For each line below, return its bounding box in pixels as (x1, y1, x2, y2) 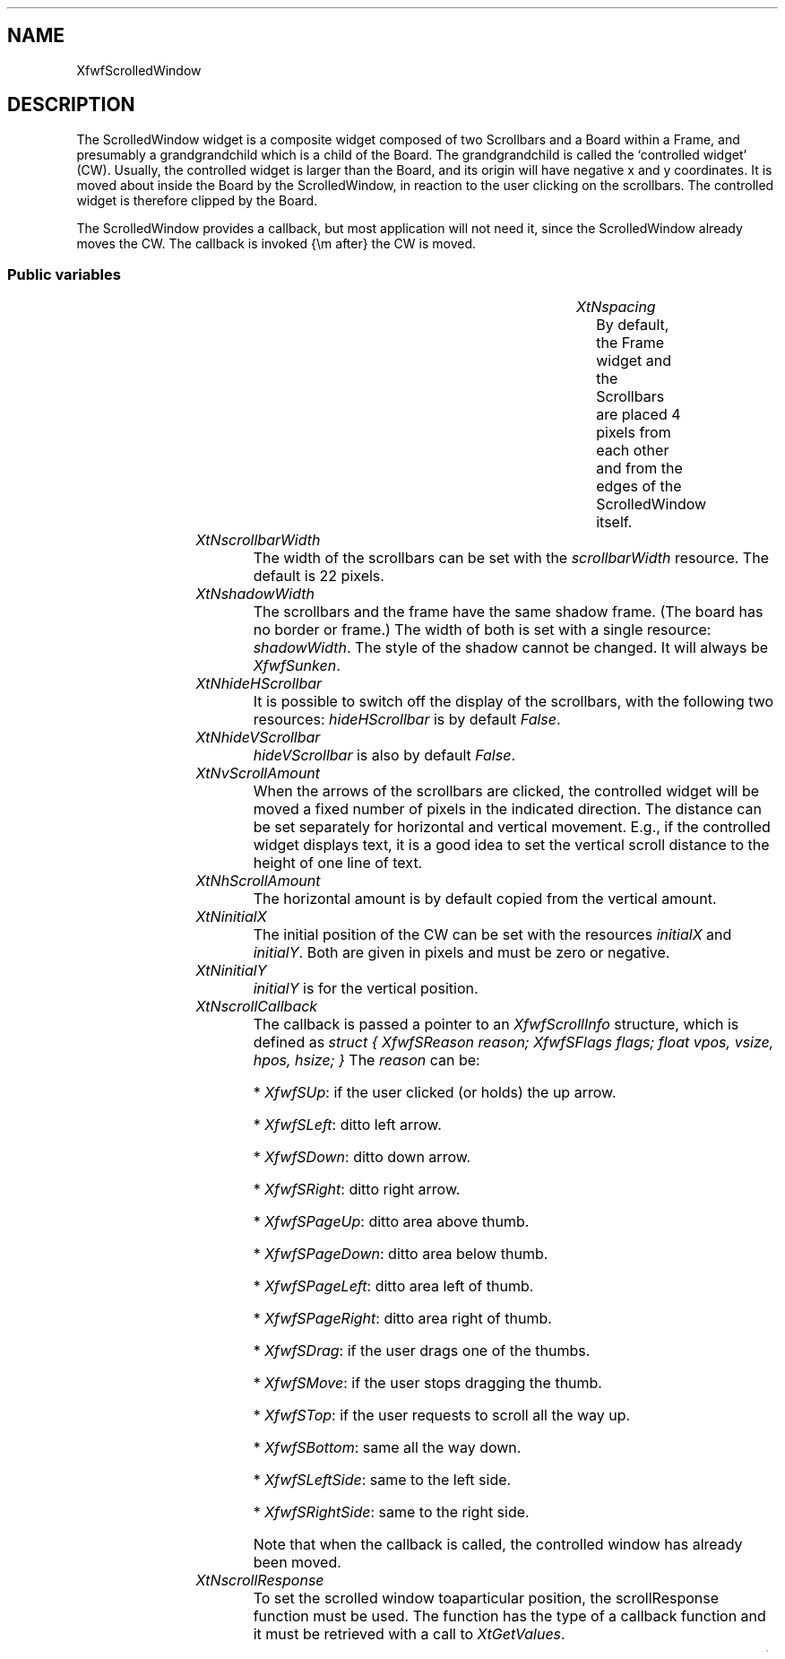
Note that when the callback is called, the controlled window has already (253, 1535, 743, 1554)
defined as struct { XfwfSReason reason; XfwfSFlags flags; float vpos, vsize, (253, 1033, 774, 1052)
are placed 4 (596, 405, 681, 424)
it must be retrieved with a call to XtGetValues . (253, 1625, 565, 1644)
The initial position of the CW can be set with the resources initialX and (253, 925, 732, 944)
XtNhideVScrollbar (195, 728, 321, 747)
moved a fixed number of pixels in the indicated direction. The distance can (253, 800, 763, 819)
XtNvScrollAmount (195, 764, 321, 783)
